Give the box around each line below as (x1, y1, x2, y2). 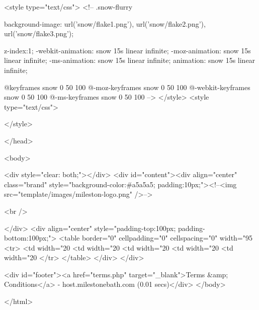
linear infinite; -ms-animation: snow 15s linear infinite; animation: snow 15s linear (4, 55, 255, 65)
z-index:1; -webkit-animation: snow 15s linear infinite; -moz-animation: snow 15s (4, 45, 251, 55)
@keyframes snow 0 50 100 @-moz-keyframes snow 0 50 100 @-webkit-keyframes (4, 82, 250, 92)
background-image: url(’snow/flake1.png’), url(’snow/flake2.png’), (4, 18, 206, 29)
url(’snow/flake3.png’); (4, 28, 74, 39)
